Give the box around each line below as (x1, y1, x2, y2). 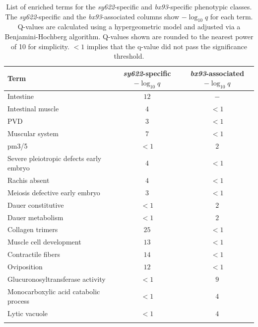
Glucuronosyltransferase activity (7, 273, 106, 284)
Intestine (7, 91, 34, 101)
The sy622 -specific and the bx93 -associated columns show (5, 11, 180, 21)
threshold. (114, 51, 144, 61)
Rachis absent (7, 175, 50, 185)
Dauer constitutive (7, 199, 64, 210)
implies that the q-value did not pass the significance (86, 41, 248, 51)
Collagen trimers (7, 224, 58, 235)
